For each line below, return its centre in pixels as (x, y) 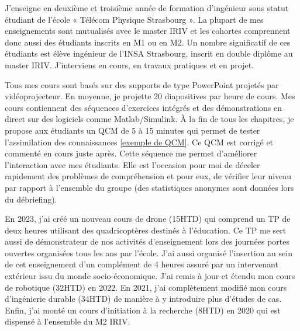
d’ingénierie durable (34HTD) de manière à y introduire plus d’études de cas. (143, 299)
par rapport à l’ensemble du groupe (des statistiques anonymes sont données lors (149, 187)
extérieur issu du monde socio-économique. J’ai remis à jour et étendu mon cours (150, 276)
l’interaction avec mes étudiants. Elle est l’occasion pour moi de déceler (132, 164)
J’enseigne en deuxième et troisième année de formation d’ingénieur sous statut (147, 8)
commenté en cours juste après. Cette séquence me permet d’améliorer (131, 153)
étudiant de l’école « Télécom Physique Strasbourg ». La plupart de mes (134, 19)
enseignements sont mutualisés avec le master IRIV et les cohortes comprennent (148, 31)
